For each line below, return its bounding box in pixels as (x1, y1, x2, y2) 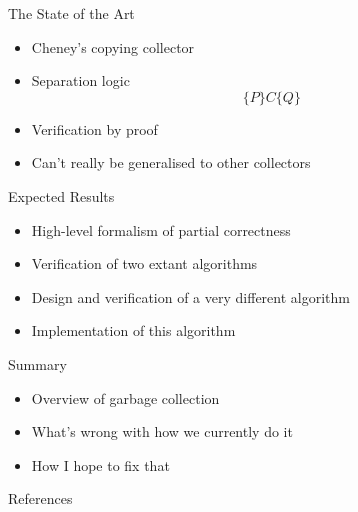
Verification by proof (31, 118, 158, 139)
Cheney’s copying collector (31, 36, 195, 57)
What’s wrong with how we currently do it (31, 421, 293, 442)
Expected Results (8, 185, 115, 206)
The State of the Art (8, 3, 135, 23)
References (8, 488, 73, 509)
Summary (8, 353, 67, 374)
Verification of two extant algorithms (31, 253, 258, 274)
